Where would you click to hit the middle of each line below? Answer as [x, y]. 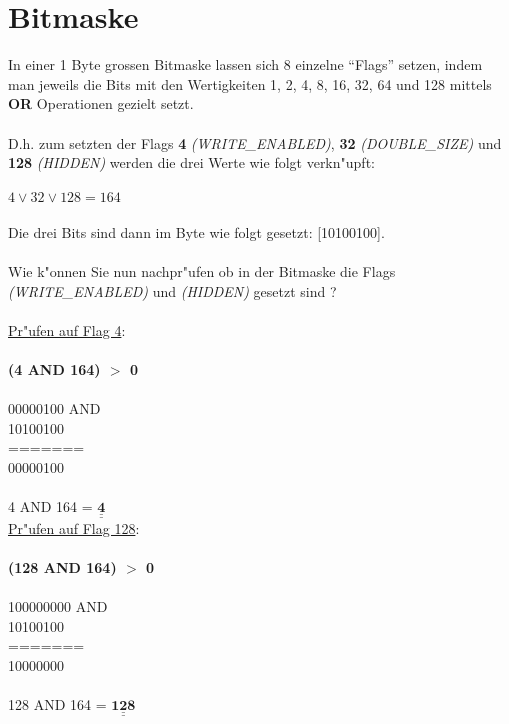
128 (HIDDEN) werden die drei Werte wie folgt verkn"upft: [191, 162]
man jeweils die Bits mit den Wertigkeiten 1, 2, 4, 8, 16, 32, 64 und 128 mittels [250, 83]
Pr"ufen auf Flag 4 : [67, 329]
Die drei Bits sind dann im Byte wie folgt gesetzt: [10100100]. [196, 231]
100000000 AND [58, 606]
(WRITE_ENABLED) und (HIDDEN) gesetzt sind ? [172, 290]
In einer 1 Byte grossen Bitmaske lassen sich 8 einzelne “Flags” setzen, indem [245, 64]
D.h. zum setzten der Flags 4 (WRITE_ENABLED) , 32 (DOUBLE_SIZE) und [255, 142]
